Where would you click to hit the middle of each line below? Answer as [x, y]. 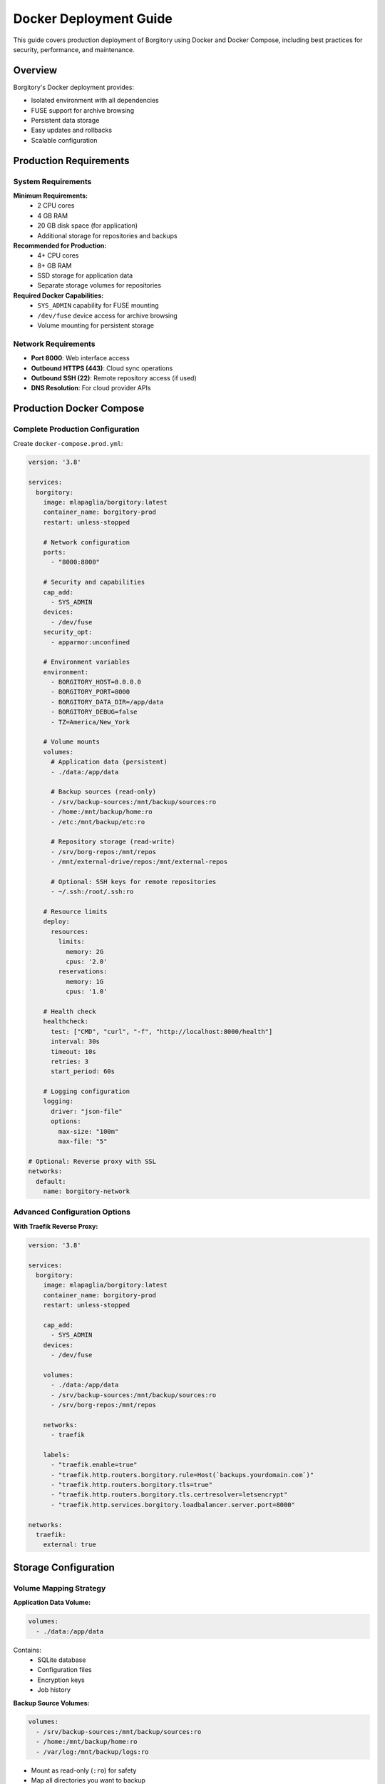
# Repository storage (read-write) [113, 842]
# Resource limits [75, 912]
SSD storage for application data [85, 275]
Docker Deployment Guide [93, 19]
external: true [70, 1545]
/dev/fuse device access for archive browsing [107, 315]
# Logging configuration [87, 1091]
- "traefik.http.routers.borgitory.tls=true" [132, 1485]
